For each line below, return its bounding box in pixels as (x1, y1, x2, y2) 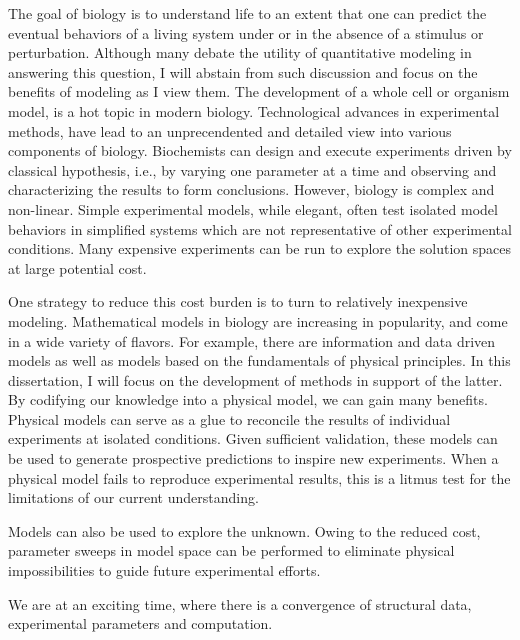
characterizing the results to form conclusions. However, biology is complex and (8, 179, 495, 200)
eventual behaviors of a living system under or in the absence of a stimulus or (8, 22, 484, 43)
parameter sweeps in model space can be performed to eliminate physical (8, 540, 455, 561)
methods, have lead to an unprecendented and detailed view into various (8, 120, 452, 141)
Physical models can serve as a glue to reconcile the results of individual (8, 408, 451, 429)
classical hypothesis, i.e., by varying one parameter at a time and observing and (8, 159, 497, 180)
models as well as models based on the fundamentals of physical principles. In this (8, 350, 511, 371)
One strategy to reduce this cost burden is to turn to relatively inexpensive (8, 291, 468, 312)
